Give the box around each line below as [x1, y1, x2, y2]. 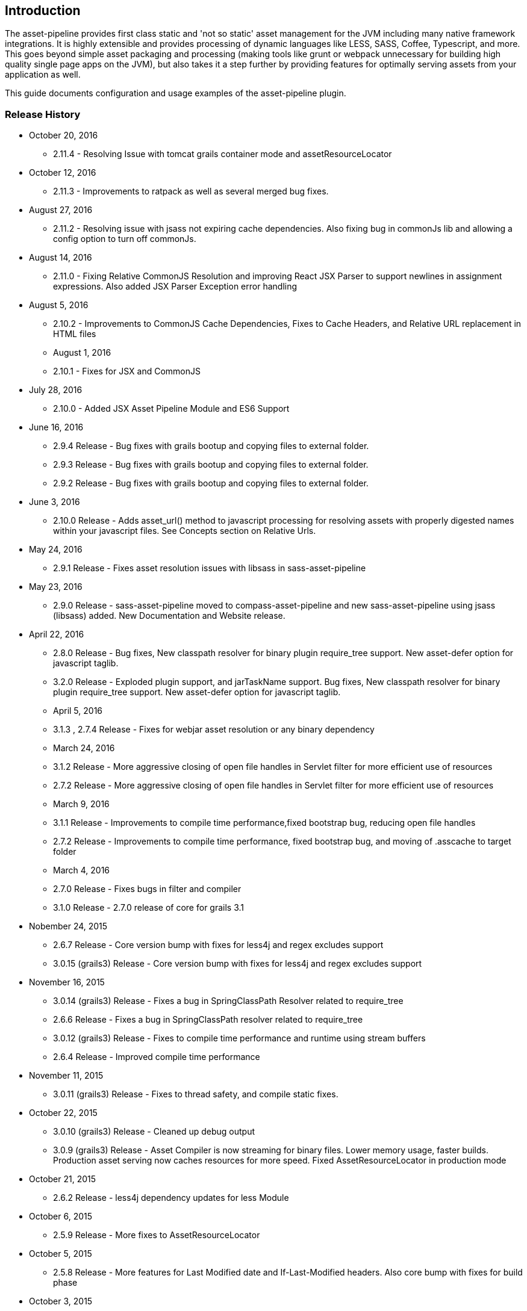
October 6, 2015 [29, 1211, 93, 1222]
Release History [5, 108, 81, 120]
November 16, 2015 [29, 977, 105, 988]
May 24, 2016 [29, 544, 83, 555]
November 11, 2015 [29, 1070, 104, 1081]
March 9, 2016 [53, 799, 110, 810]
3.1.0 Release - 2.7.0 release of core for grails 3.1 [53, 902, 245, 913]
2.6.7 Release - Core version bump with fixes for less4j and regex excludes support [53, 940, 384, 950]
